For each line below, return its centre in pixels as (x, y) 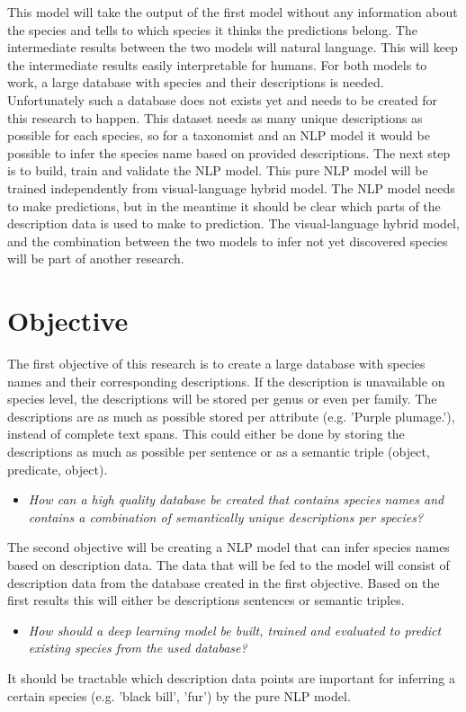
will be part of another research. (96, 258)
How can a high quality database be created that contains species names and (236, 499)
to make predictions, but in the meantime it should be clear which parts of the (224, 205)
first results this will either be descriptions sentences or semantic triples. (206, 600)
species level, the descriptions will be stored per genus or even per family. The (222, 399)
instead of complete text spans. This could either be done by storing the (206, 434)
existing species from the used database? (138, 648)
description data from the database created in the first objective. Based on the (224, 582)
